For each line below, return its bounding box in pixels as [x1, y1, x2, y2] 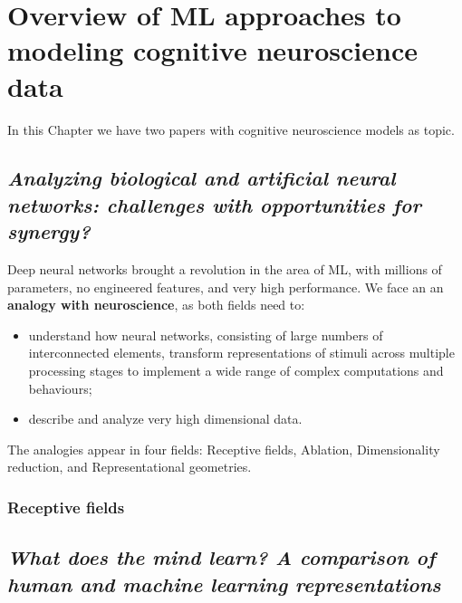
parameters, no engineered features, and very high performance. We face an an [7, 277, 444, 296]
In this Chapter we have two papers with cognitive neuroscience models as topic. [7, 120, 455, 139]
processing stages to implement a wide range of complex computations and [28, 361, 444, 380]
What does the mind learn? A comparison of [7, 543, 436, 571]
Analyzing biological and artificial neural [7, 164, 396, 192]
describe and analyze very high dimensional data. [28, 409, 303, 428]
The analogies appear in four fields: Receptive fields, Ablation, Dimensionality [7, 439, 440, 458]
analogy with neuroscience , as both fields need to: [7, 295, 305, 314]
